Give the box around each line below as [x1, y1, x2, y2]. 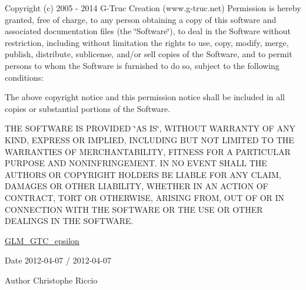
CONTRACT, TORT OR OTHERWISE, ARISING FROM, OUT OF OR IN [5, 191, 285, 203]
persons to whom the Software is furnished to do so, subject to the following [5, 59, 280, 71]
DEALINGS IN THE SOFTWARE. [5, 215, 134, 227]
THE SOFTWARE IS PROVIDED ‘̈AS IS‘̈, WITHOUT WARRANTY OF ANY [5, 122, 295, 134]
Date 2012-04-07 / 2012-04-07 [5, 254, 111, 266]
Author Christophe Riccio [5, 273, 98, 286]
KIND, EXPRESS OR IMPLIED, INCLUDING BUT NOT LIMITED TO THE [5, 133, 294, 146]
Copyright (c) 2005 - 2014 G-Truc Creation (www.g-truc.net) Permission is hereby [5, 2, 301, 14]
